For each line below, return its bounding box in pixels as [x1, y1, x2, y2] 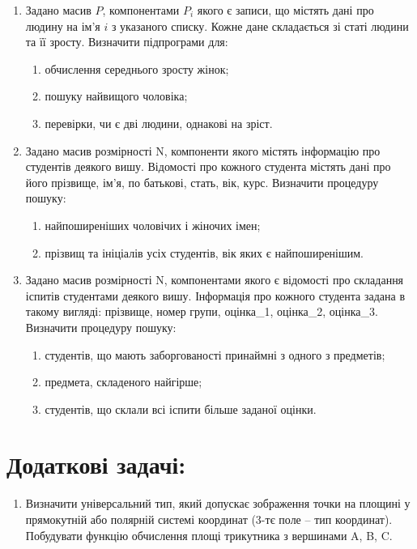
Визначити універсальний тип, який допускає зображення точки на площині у [25, 495, 411, 512]
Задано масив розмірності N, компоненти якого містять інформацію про [25, 142, 381, 159]
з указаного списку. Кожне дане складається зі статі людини [111, 17, 409, 34]
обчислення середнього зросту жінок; [45, 60, 229, 77]
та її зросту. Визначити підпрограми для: [25, 33, 228, 50]
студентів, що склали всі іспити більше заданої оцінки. [45, 400, 317, 417]
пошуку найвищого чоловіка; [45, 87, 188, 104]
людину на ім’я [25, 17, 100, 34]
